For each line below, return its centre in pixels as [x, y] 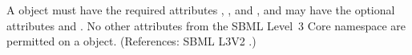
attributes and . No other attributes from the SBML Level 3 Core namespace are [206, 25]
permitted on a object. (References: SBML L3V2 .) [131, 41]
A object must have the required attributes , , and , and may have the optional [201, 10]
